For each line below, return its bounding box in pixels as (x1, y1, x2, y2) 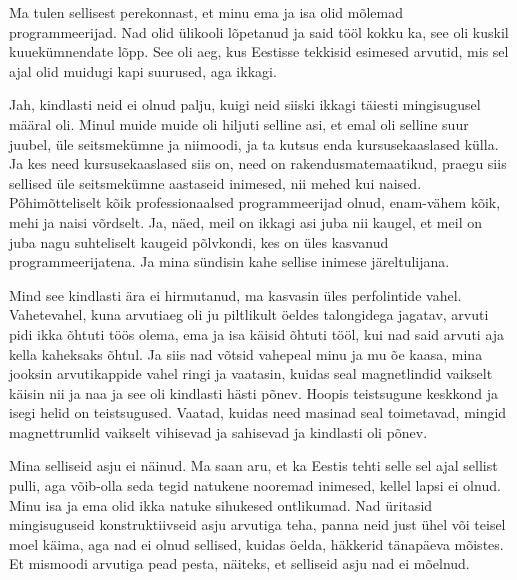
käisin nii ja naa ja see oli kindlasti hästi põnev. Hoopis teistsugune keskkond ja (9, 382, 499, 403)
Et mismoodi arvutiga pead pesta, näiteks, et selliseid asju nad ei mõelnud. (9, 553, 470, 574)
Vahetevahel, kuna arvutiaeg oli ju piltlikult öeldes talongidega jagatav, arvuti (9, 304, 489, 325)
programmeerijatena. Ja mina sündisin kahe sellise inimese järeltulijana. (9, 251, 450, 272)
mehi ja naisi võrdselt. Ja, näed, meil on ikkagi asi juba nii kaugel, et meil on (9, 211, 482, 232)
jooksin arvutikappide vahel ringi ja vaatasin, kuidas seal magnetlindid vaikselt (9, 363, 493, 384)
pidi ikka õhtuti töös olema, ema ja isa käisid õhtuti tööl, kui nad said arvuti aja (9, 323, 505, 344)
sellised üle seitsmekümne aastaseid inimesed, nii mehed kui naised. (9, 172, 422, 193)
